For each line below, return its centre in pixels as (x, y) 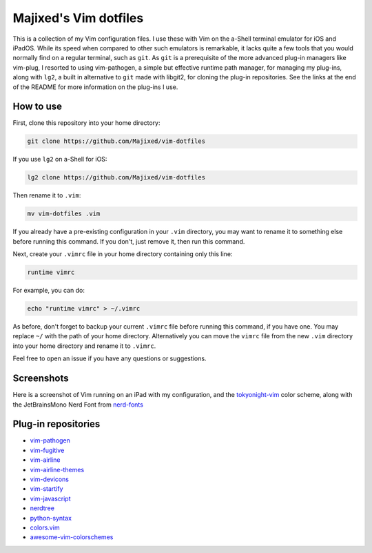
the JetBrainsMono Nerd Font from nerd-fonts (78, 405)
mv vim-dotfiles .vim (64, 214)
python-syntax (51, 518)
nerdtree (42, 508)
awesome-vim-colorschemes (72, 537)
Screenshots (41, 379)
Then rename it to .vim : (47, 195)
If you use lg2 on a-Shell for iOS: (60, 159)
